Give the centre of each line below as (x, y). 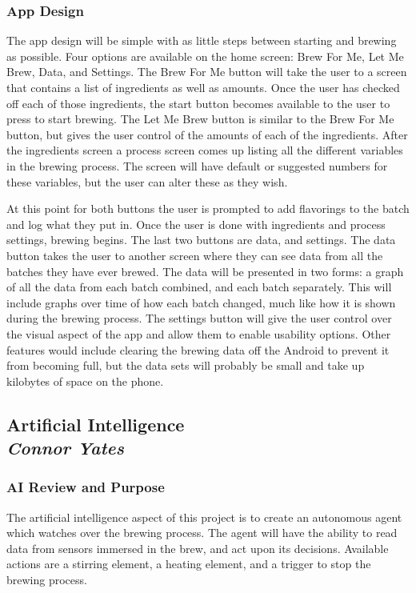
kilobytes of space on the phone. (85, 381)
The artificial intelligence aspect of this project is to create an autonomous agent (204, 517)
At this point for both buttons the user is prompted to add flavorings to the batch (208, 208)
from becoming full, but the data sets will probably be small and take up (186, 365)
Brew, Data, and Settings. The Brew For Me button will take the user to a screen (207, 72)
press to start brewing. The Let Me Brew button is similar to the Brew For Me (200, 119)
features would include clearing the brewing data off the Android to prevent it (198, 349)
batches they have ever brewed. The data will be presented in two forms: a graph (205, 271)
